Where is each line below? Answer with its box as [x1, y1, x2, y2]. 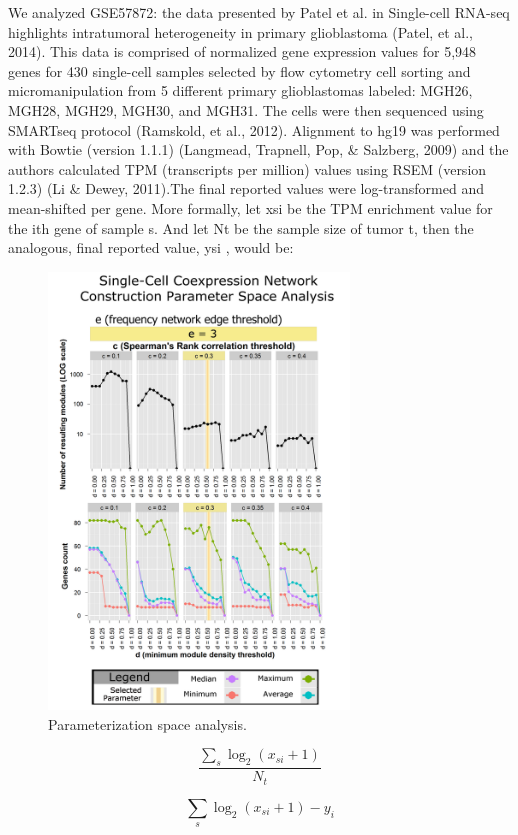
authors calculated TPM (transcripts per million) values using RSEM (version [8, 158, 487, 179]
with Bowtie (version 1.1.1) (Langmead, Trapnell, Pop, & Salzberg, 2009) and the [8, 139, 509, 160]
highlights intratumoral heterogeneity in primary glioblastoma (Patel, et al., [8, 21, 473, 42]
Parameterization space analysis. [48, 713, 247, 734]
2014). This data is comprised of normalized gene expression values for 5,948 [8, 41, 477, 62]
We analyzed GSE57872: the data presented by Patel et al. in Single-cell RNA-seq [8, 2, 510, 22]
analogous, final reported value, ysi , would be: [8, 237, 294, 258]
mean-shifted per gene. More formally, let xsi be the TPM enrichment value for [8, 197, 493, 218]
